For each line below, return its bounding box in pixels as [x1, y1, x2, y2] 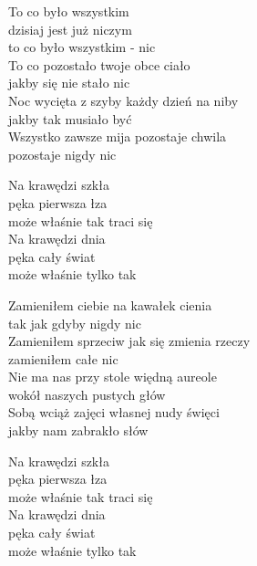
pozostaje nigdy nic [8, 144, 117, 163]
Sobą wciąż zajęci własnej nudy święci [8, 403, 220, 422]
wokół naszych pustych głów [8, 384, 166, 404]
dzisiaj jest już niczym [8, 19, 132, 38]
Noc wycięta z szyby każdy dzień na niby [8, 90, 239, 110]
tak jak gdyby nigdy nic [8, 313, 141, 332]
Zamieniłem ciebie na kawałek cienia [8, 295, 212, 314]
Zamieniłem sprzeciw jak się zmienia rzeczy [8, 331, 251, 351]
